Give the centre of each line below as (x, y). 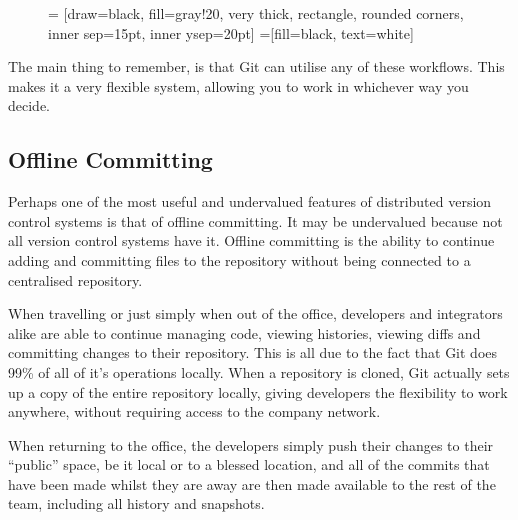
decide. (29, 105)
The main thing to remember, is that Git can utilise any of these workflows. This (256, 66)
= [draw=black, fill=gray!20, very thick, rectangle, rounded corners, (256, 13)
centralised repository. (75, 279)
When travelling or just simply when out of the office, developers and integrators (255, 313)
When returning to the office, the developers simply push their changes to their (251, 444)
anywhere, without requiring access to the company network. (194, 411)
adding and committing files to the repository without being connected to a (239, 259)
